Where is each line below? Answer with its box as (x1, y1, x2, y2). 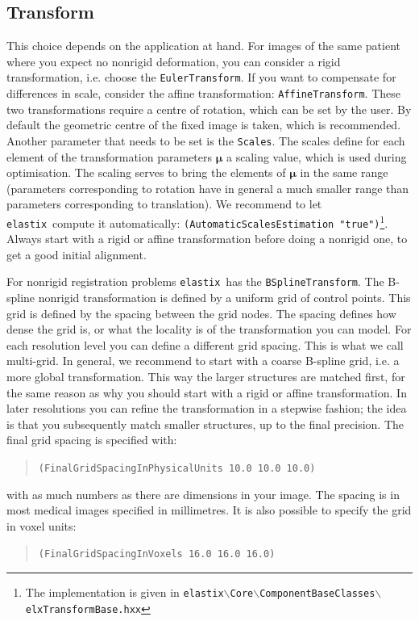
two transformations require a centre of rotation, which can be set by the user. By (6, 100, 412, 117)
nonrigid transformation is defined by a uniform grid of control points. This (38, 289, 411, 306)
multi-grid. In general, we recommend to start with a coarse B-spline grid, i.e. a (6, 352, 400, 369)
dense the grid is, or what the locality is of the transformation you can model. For (6, 321, 412, 338)
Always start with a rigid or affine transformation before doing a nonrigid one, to (6, 230, 408, 247)
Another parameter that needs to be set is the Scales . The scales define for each (6, 132, 405, 149)
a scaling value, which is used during (226, 148, 407, 165)
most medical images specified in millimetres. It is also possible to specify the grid (6, 501, 412, 518)
